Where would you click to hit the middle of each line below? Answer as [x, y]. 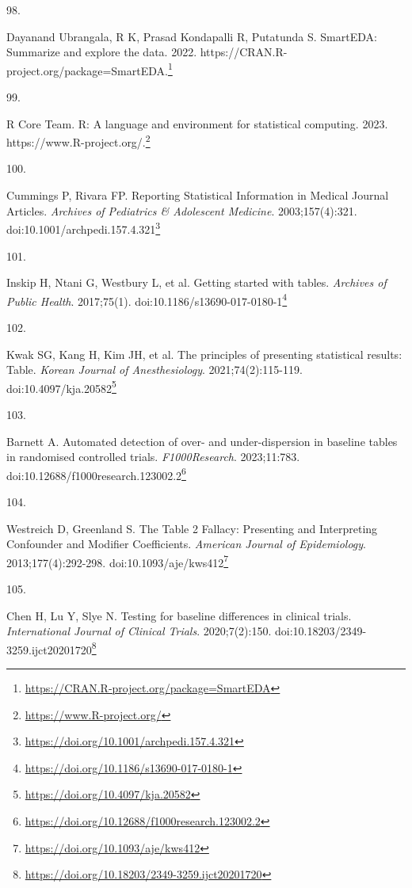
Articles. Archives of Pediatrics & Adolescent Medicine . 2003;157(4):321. [182, 210]
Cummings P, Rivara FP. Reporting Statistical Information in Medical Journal [198, 195]
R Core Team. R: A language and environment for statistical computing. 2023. [197, 123]
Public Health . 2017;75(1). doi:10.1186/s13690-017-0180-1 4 [147, 299]
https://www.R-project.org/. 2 [78, 141]
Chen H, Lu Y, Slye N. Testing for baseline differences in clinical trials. [179, 615]
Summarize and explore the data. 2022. [102, 52]
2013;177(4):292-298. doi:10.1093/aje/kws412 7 [118, 561]
